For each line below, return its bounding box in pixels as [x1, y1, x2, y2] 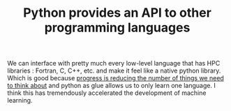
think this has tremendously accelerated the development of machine [7, 89, 207, 97]
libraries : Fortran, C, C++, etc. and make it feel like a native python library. [7, 66, 221, 75]
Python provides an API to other [23, 5, 211, 21]
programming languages [44, 20, 191, 36]
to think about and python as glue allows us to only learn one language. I [7, 82, 216, 90]
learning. [7, 96, 33, 105]
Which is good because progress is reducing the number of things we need [7, 74, 225, 82]
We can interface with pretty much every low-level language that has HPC [7, 59, 221, 68]
